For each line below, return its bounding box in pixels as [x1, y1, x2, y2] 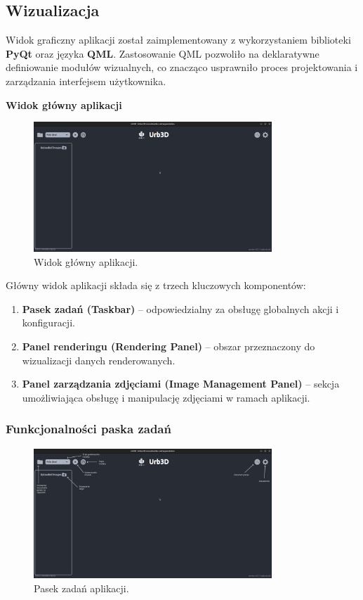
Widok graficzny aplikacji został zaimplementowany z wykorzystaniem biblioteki [6, 32, 351, 47]
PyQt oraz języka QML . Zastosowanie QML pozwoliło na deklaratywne [6, 46, 319, 60]
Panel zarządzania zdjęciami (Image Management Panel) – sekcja [22, 376, 340, 391]
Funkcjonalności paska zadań [6, 420, 171, 438]
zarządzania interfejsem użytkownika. [6, 73, 166, 88]
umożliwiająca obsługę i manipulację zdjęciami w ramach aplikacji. [22, 390, 310, 404]
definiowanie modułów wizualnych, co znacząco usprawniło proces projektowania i [6, 60, 358, 75]
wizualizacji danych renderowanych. [22, 352, 176, 367]
